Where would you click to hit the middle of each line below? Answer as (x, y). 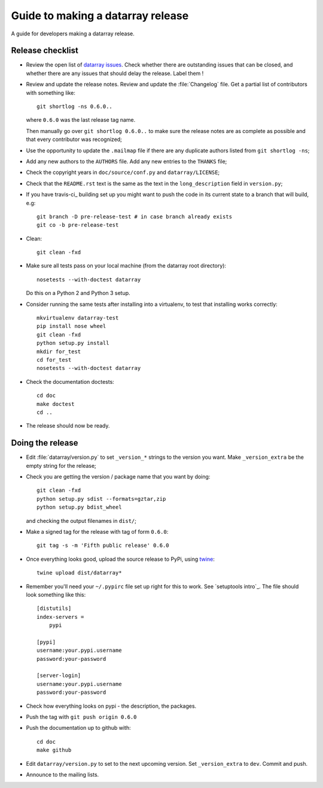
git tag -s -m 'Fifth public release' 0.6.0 (103, 545)
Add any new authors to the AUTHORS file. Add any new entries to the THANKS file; (127, 161)
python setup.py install (73, 343)
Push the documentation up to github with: (78, 728)
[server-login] (59, 676)
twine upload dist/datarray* (79, 573)
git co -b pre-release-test (78, 225)
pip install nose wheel (71, 326)
